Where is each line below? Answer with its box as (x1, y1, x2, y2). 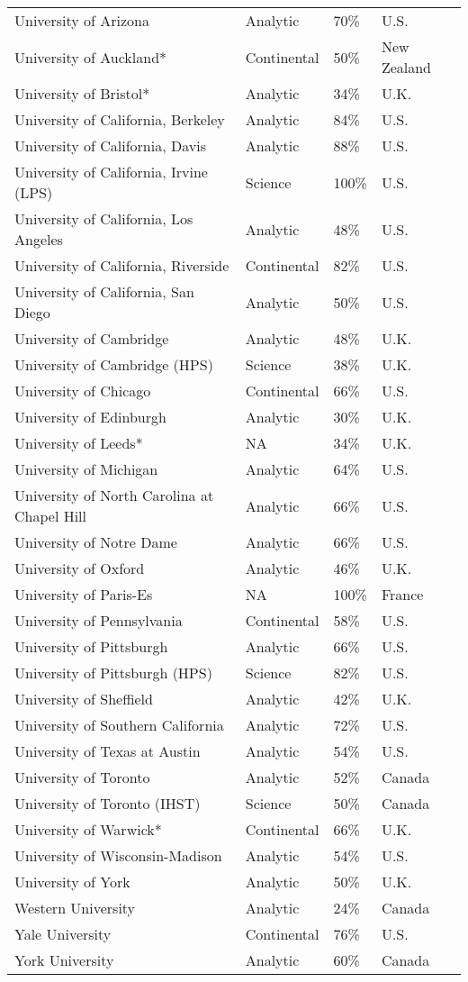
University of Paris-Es (14, 584, 153, 605)
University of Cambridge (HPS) (14, 354, 213, 375)
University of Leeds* (14, 432, 143, 453)
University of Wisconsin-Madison (14, 845, 222, 866)
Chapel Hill (14, 505, 87, 526)
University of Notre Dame (14, 532, 177, 552)
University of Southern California (14, 714, 224, 735)
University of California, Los (14, 208, 193, 229)
